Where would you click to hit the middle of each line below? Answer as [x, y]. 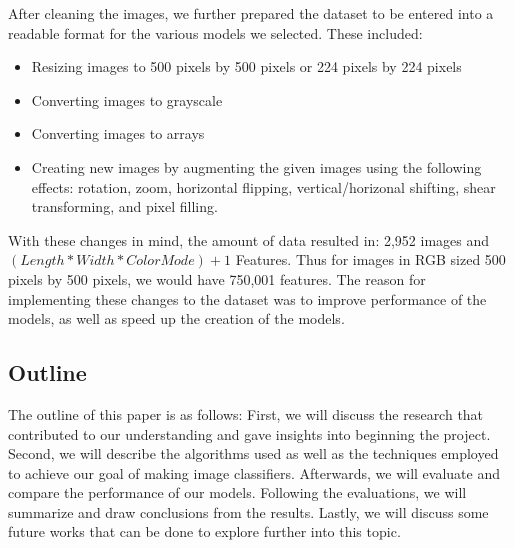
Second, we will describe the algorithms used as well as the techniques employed [253, 453]
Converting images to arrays [118, 133]
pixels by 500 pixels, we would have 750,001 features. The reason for [217, 278]
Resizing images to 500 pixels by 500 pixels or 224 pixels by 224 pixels [246, 66]
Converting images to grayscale [127, 99]
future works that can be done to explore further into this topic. [204, 531]
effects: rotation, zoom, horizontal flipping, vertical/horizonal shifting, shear [263, 186]
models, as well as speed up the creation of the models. [176, 318]
